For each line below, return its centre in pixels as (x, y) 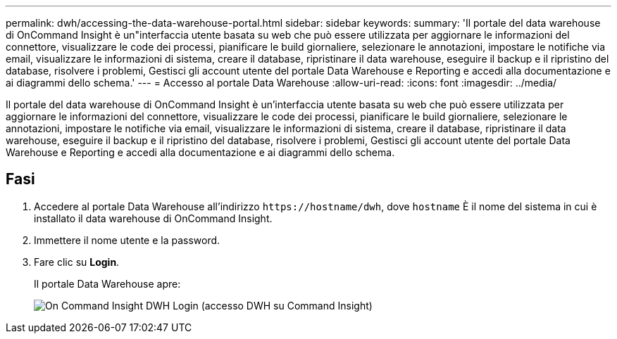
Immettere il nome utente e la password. (127, 240)
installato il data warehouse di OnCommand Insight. (153, 218)
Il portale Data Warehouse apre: (107, 283)
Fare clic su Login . (77, 262)
